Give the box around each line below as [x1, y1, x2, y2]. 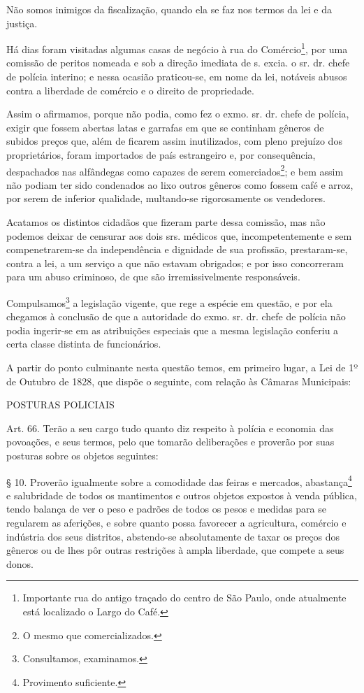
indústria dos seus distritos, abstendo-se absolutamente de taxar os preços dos [6, 529, 340, 543]
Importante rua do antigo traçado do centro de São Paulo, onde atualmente [22, 590, 347, 605]
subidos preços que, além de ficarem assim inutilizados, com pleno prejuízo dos [6, 134, 342, 148]
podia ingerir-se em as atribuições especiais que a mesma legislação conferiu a [6, 322, 339, 337]
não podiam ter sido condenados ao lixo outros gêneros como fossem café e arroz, [6, 177, 354, 192]
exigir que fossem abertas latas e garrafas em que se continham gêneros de [6, 120, 324, 134]
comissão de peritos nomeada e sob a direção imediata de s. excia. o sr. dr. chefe [6, 55, 350, 70]
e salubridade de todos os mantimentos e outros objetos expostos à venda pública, [6, 487, 357, 502]
